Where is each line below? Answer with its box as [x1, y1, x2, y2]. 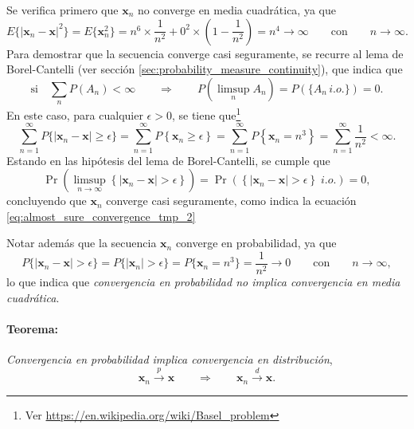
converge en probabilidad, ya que [175, 234, 337, 251]
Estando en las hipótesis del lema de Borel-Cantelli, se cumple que [6, 152, 330, 168]
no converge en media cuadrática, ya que [138, 2, 336, 18]
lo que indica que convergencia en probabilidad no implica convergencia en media [6, 273, 400, 289]
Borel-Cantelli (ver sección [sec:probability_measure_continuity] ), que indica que [6, 61, 403, 77]
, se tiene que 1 [171, 104, 241, 123]
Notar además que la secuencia [6, 234, 157, 251]
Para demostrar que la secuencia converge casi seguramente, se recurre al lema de [6, 45, 404, 61]
